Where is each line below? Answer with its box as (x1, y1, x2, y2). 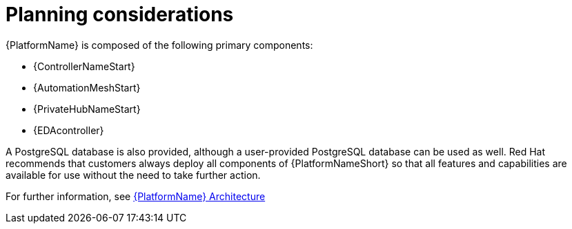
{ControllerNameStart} (33, 60, 135, 72)
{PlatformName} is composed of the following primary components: (6, 39, 313, 51)
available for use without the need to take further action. (6, 168, 261, 181)
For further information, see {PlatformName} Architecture (6, 190, 266, 202)
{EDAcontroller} (33, 124, 104, 136)
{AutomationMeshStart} (33, 81, 141, 94)
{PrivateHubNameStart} (33, 102, 141, 115)
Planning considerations (6, 3, 234, 26)
